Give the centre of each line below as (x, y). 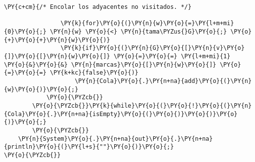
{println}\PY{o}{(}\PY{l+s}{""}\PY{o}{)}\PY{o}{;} (89, 147)
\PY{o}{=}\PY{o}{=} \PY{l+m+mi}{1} (172, 56)
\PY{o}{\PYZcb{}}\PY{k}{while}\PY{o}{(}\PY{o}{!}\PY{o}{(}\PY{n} (142, 105)
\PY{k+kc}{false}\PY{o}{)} (94, 73)
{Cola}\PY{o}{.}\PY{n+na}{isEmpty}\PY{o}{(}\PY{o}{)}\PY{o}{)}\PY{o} (121, 114)
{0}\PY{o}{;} (25, 31)
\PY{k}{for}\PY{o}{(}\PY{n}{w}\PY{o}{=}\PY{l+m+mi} (147, 23)
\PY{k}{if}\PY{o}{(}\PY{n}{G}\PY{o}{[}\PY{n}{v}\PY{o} (152, 48)
